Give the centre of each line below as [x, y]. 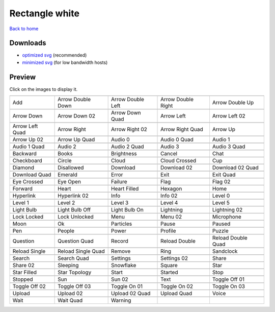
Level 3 [120, 203]
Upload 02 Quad [131, 294]
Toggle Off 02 [29, 286]
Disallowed [71, 167]
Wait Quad [70, 300]
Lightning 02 [227, 210]
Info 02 [169, 196]
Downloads [28, 43]
